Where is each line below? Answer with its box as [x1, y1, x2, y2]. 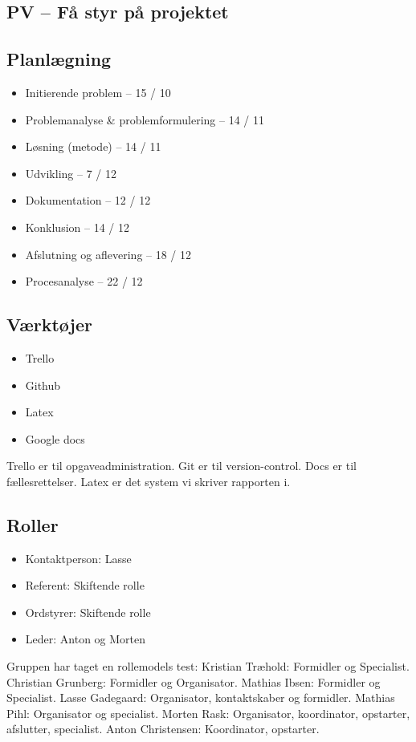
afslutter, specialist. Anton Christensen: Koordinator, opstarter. [6, 720, 320, 737]
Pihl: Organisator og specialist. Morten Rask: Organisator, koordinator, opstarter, [6, 704, 410, 721]
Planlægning [6, 47, 112, 71]
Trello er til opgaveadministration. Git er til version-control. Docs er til [6, 457, 357, 474]
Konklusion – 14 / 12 [25, 218, 129, 235]
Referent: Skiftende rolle [25, 577, 145, 594]
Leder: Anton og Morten [25, 630, 146, 647]
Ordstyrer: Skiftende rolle [25, 603, 151, 620]
